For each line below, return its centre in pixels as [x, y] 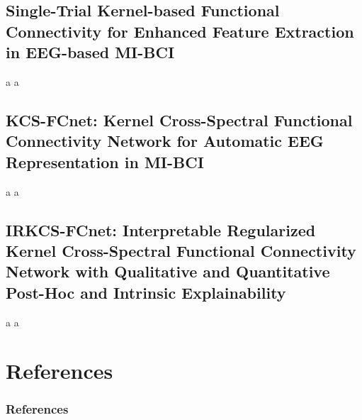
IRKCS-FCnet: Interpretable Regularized [161, 230]
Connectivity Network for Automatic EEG [165, 141]
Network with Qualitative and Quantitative [168, 271]
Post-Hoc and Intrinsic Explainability [146, 292]
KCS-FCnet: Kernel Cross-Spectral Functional [179, 120]
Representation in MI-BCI [105, 161]
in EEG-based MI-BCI [90, 52]
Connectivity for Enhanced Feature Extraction [180, 31]
